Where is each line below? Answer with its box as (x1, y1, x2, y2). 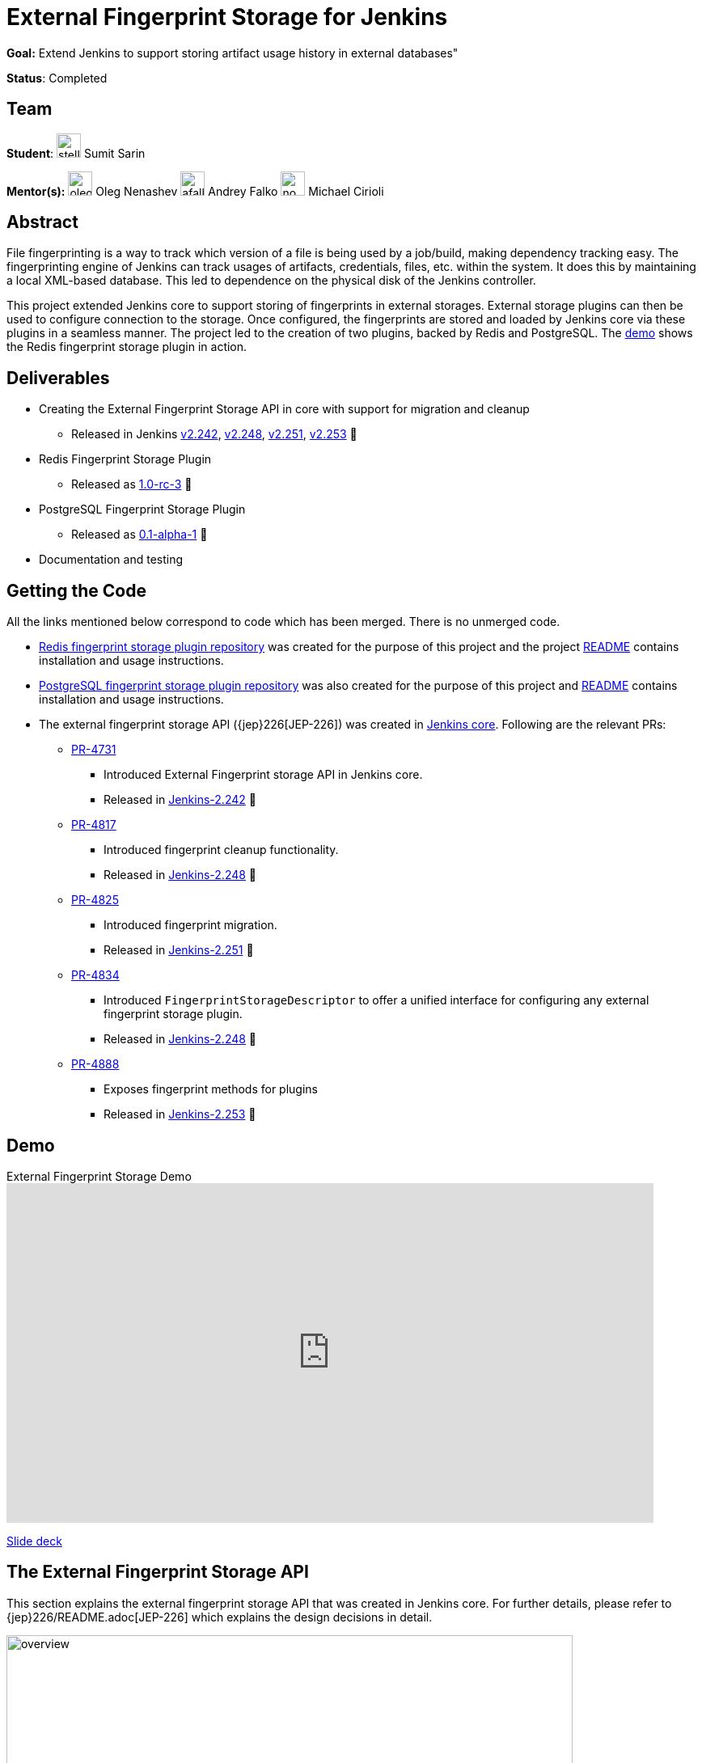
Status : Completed (6, 70, 108, 85)
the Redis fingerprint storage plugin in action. (6, 340, 247, 354)
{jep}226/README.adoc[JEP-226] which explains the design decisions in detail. (6, 1609, 433, 1624)
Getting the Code (6, 580, 146, 601)
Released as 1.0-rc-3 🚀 (71, 477, 192, 492)
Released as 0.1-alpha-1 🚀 (71, 527, 208, 542)
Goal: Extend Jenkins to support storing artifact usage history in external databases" (6, 45, 459, 60)
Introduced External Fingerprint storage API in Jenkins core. (104, 767, 423, 782)
